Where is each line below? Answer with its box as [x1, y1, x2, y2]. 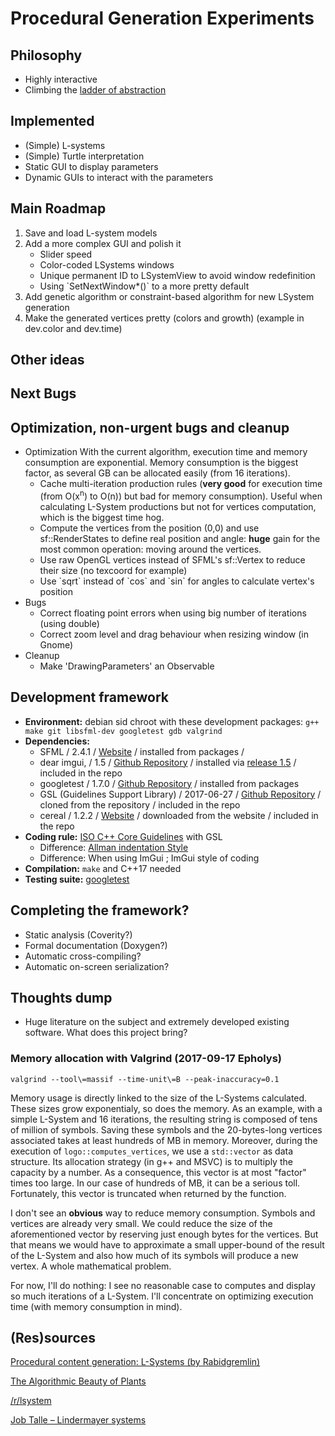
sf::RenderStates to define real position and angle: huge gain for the [39, 532, 321, 544]
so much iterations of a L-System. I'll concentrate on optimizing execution [10, 1290, 314, 1302]
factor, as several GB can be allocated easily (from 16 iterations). [24, 467, 291, 479]
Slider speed [39, 248, 93, 260]
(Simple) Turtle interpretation [24, 150, 145, 162]
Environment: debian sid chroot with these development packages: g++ [24, 715, 320, 727]
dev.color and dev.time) [24, 322, 123, 334]
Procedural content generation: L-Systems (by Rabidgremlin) [10, 1356, 261, 1368]
